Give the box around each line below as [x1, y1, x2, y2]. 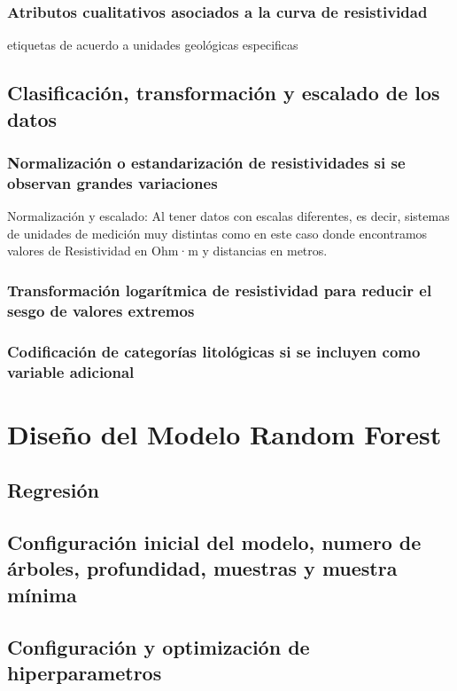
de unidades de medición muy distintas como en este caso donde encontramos [7, 224, 428, 242]
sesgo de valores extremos [7, 299, 195, 321]
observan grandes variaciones [7, 171, 218, 193]
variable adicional [7, 360, 135, 382]
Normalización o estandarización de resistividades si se [7, 151, 406, 173]
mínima [7, 580, 77, 608]
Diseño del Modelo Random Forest [7, 415, 442, 452]
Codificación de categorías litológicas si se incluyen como [7, 340, 421, 362]
